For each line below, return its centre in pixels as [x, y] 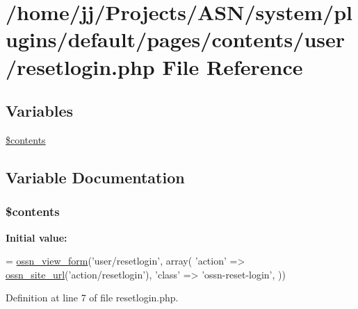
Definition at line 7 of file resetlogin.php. [92, 298]
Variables [40, 111]
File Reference [233, 66]
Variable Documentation [95, 177]
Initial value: [36, 237]
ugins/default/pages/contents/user [176, 39]
